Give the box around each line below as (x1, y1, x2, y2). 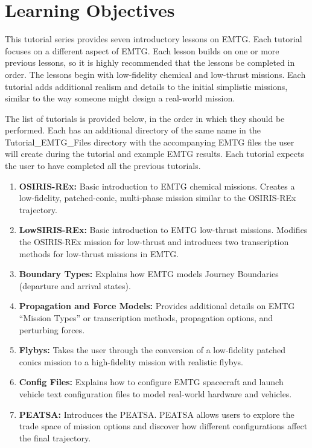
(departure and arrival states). (19, 279, 131, 292)
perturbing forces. (19, 323, 85, 336)
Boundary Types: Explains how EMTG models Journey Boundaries (19, 267, 279, 280)
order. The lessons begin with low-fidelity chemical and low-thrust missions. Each (5, 68, 306, 80)
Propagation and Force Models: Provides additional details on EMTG (19, 299, 295, 312)
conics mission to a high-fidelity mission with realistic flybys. (19, 355, 243, 368)
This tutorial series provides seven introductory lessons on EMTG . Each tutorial (5, 33, 302, 45)
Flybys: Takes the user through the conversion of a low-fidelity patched (19, 344, 286, 356)
